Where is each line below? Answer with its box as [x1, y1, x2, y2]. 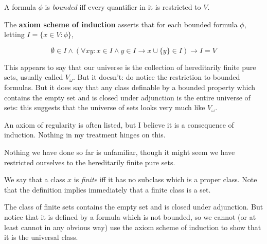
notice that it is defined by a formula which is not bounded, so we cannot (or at [4, 211, 256, 222]
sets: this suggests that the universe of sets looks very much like [4, 102, 205, 113]
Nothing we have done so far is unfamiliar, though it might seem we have [4, 146, 235, 157]
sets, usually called [4, 72, 63, 82]
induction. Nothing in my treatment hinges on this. [4, 129, 166, 140]
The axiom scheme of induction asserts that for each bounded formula [4, 19, 238, 29]
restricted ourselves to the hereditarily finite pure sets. [4, 156, 175, 167]
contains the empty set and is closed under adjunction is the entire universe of [4, 92, 251, 102]
